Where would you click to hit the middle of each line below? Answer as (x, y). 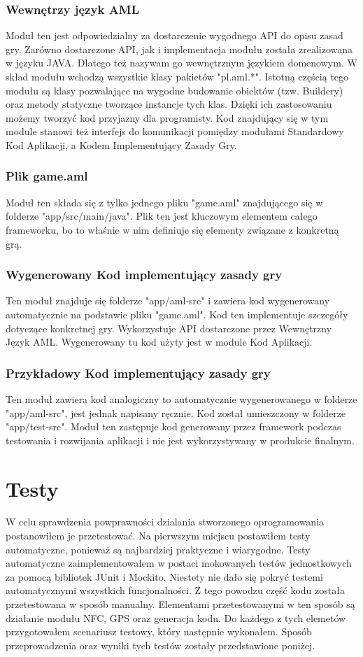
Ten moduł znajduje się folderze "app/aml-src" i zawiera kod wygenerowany (168, 301)
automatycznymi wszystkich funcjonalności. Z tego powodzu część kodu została (175, 590)
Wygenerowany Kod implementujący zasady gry (144, 275)
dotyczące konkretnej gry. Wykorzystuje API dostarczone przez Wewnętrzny (169, 328)
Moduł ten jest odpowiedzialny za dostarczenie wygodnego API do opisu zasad (175, 35)
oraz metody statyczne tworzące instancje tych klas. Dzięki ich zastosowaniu (169, 104)
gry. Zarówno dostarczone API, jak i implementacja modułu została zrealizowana (179, 49)
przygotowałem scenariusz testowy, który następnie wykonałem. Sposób (159, 631)
